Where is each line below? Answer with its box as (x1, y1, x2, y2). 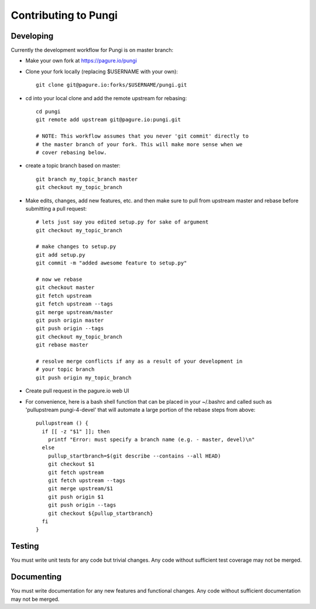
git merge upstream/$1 (47, 486, 114, 492)
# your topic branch (36, 366, 95, 373)
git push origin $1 (47, 493, 104, 500)
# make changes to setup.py (36, 243, 116, 250)
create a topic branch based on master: (25, 162, 121, 169)
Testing (11, 541, 39, 551)
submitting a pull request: (25, 205, 87, 212)
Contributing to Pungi (11, 9, 118, 22)
